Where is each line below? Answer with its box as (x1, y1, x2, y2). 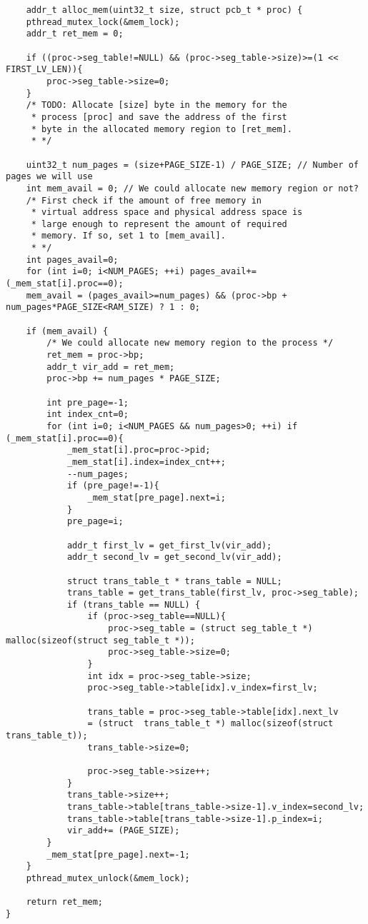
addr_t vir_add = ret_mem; (46, 361, 175, 372)
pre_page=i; (66, 516, 124, 527)
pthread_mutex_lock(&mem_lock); (26, 16, 180, 27)
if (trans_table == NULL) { (66, 599, 201, 610)
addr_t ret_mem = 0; (26, 29, 124, 39)
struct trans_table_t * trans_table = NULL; (66, 576, 282, 586)
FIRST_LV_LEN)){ (6, 64, 83, 75)
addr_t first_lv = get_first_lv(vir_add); (66, 540, 272, 551)
